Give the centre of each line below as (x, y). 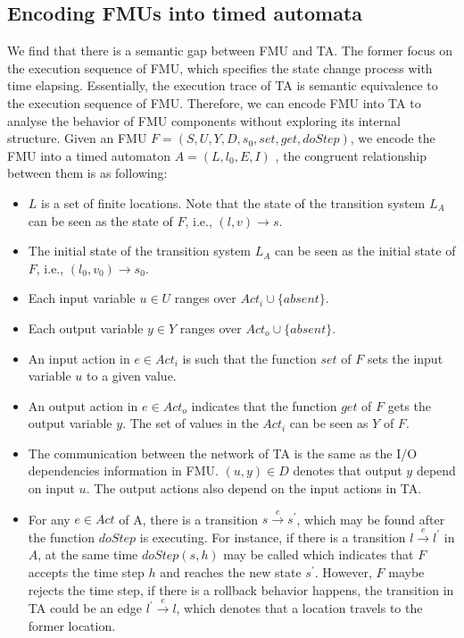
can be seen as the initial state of (365, 251)
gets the (410, 405)
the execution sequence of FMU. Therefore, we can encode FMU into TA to (214, 102)
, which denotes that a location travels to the (299, 608)
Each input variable (82, 298)
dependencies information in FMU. (123, 470)
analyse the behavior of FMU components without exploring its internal (204, 120)
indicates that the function (264, 405)
